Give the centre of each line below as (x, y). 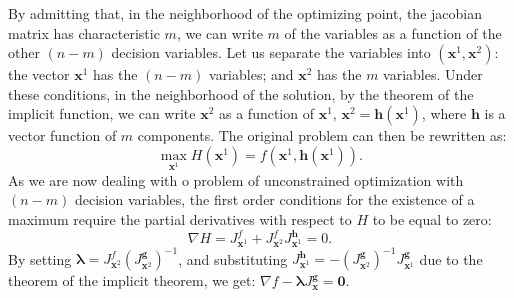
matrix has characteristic (84, 32)
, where (444, 113)
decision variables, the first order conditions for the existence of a (274, 199)
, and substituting (233, 258)
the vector (39, 74)
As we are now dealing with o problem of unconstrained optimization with (236, 179)
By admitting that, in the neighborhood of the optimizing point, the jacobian (245, 13)
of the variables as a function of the (393, 32)
